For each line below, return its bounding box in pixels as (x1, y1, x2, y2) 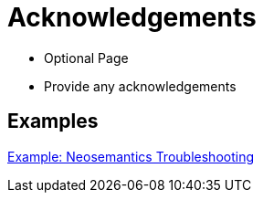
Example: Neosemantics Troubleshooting (7, 148, 254, 164)
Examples (7, 110, 99, 133)
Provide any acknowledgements (44, 78, 237, 94)
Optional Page (44, 49, 129, 66)
